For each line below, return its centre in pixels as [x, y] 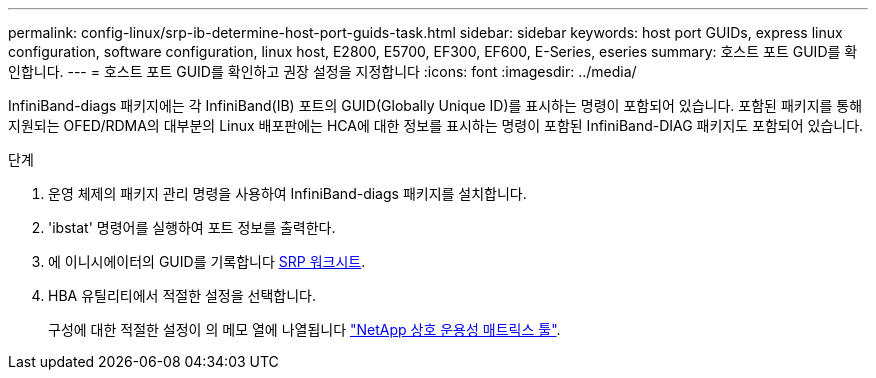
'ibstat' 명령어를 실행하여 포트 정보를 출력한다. [192, 227]
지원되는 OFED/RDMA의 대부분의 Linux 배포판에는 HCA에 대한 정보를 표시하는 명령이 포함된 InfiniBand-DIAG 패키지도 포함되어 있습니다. [436, 125]
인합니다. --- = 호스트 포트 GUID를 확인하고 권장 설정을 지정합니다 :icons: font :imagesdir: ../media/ [322, 71]
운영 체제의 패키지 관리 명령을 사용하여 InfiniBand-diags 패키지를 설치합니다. [287, 193]
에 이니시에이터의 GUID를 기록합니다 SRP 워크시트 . [207, 261]
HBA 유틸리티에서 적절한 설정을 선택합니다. [182, 295]
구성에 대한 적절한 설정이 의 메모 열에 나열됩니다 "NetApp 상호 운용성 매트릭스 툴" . [304, 329]
